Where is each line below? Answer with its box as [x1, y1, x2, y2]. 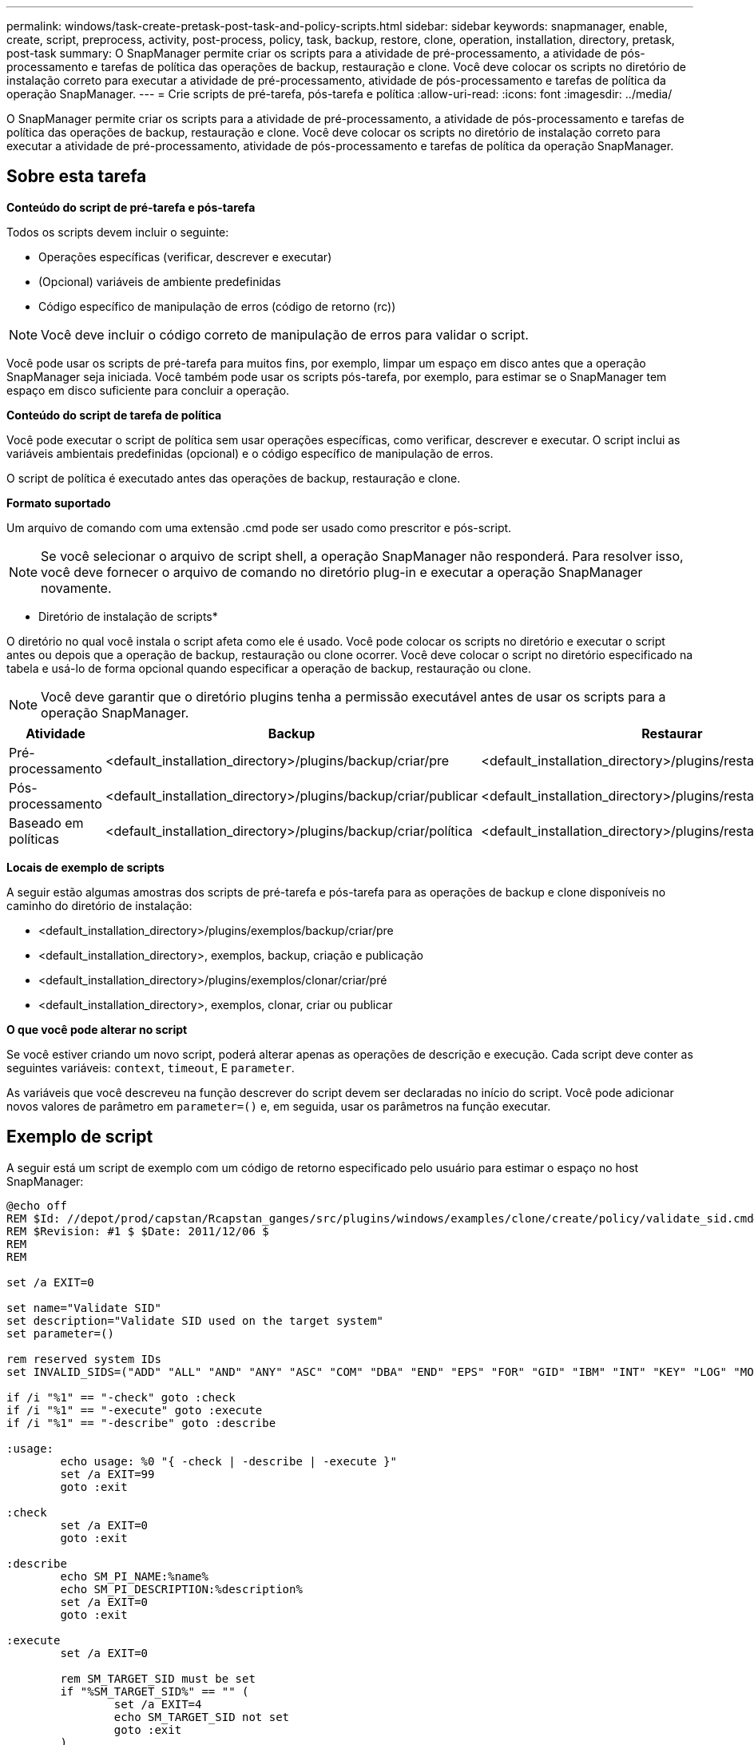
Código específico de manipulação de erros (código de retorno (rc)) [38, 299, 396, 313]
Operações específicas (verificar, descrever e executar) [38, 249, 332, 264]
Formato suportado [6, 495, 111, 510]
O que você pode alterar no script [6, 1022, 188, 1036]
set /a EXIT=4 [113, 1697, 202, 1711]
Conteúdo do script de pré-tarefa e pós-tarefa [6, 200, 256, 214]
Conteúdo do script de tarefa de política [6, 407, 222, 422]
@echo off [6, 1198, 67, 1212]
